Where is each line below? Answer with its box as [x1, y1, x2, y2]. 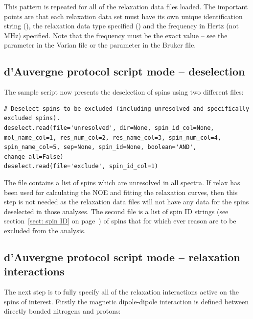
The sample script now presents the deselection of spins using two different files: [4, 87, 244, 97]
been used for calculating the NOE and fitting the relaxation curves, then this [4, 187, 238, 197]
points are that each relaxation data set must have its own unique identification [4, 11, 243, 21]
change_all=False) [4, 153, 64, 160]
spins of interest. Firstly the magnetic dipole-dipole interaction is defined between [4, 296, 249, 306]
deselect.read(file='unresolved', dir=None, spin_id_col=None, [4, 124, 214, 131]
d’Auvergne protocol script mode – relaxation [4, 249, 240, 264]
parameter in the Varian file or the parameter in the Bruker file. [4, 40, 196, 50]
